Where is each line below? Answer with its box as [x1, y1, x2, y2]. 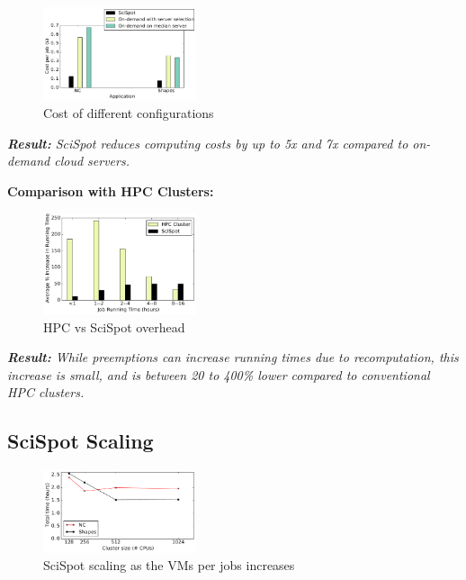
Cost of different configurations [43, 104, 214, 122]
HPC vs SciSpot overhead [43, 317, 185, 336]
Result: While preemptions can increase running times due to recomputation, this [7, 348, 459, 367]
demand [7, 151, 50, 170]
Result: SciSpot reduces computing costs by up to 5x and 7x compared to [7, 133, 408, 152]
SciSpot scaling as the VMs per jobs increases [43, 556, 295, 575]
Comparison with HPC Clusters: [7, 182, 214, 201]
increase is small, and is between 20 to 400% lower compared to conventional [7, 365, 430, 384]
